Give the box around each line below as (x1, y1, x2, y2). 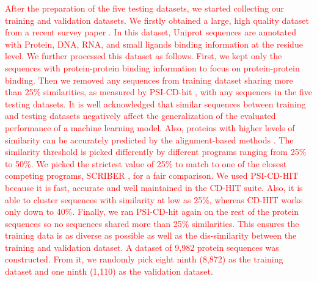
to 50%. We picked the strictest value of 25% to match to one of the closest (5, 157, 287, 170)
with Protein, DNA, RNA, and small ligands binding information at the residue (5, 37, 303, 50)
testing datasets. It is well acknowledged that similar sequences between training (5, 97, 306, 110)
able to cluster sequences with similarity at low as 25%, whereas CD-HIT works (5, 193, 303, 206)
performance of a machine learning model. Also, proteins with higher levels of (5, 121, 295, 134)
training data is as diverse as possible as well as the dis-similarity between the (5, 229, 297, 242)
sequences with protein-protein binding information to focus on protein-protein (5, 61, 300, 74)
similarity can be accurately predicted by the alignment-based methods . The (5, 133, 294, 146)
